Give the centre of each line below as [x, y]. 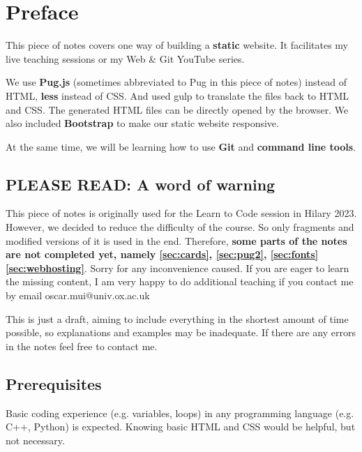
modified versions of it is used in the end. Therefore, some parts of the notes [176, 240]
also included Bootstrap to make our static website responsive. [142, 123]
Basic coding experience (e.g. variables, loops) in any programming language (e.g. [180, 413]
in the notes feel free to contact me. [82, 346]
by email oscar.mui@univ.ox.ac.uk [78, 295]
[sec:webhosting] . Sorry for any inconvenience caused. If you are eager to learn [178, 268]
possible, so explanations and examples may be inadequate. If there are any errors [181, 332]
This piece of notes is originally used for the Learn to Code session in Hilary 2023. [181, 213]
